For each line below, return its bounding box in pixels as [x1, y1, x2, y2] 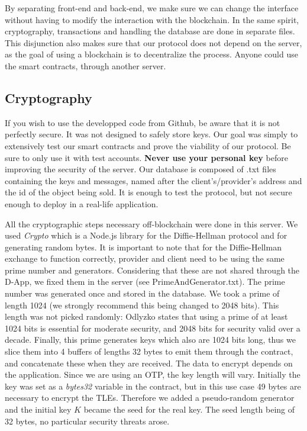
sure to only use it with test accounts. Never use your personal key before [5, 151, 288, 163]
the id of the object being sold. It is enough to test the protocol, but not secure [5, 186, 292, 198]
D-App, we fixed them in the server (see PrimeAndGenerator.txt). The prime [5, 275, 285, 288]
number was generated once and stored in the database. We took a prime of [5, 287, 280, 300]
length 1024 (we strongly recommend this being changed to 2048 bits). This [5, 298, 279, 311]
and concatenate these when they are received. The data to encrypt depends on [5, 356, 293, 369]
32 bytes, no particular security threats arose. [5, 414, 170, 427]
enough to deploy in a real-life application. [5, 197, 159, 210]
